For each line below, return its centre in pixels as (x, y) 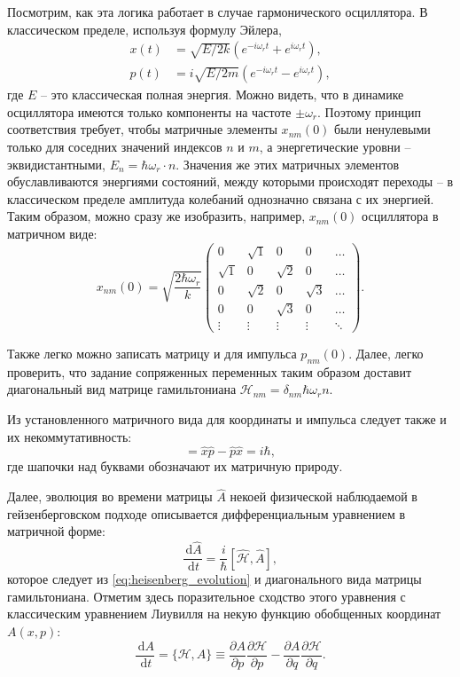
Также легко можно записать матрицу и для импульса (152, 353)
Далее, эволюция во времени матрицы (110, 496)
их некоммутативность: (70, 436)
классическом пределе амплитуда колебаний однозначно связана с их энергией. (221, 198)
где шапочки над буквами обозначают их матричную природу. (175, 466)
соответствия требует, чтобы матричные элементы (142, 129)
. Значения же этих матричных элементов (288, 164)
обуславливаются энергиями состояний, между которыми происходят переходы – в (230, 181)
